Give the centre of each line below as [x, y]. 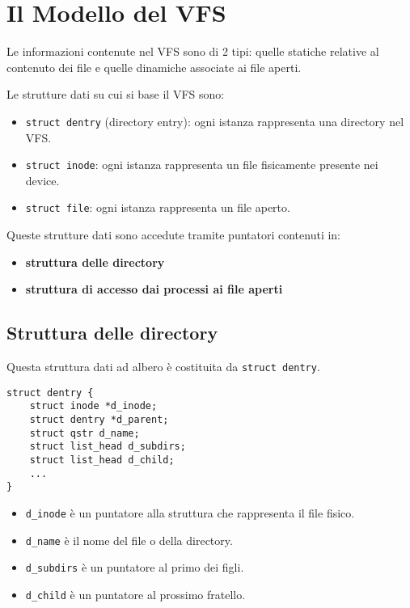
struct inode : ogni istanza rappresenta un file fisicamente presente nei [202, 165]
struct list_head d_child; [102, 460]
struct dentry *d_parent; [99, 420]
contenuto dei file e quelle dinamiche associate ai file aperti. [154, 67]
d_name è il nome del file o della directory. [129, 540]
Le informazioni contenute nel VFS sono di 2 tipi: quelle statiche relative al [193, 51]
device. [42, 180]
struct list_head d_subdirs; [108, 447]
